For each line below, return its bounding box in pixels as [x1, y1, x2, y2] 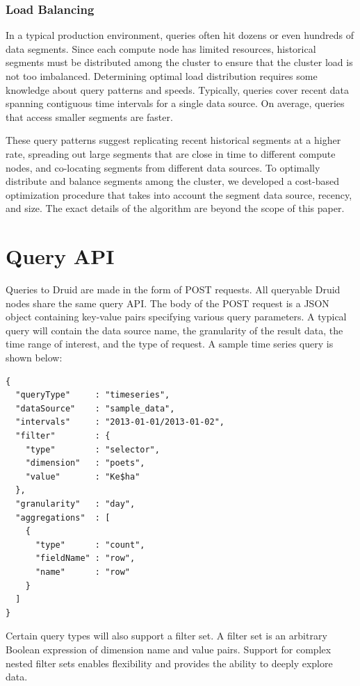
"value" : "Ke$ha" [25, 471, 140, 482]
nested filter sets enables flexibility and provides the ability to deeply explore [6, 655, 333, 670]
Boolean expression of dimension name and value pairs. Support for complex [6, 642, 332, 656]
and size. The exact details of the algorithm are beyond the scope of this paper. [6, 201, 345, 215]
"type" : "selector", [25, 444, 160, 455]
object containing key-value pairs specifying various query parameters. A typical [6, 309, 347, 324]
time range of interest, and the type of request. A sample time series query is [6, 336, 334, 351]
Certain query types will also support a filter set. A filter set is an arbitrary [6, 628, 327, 643]
